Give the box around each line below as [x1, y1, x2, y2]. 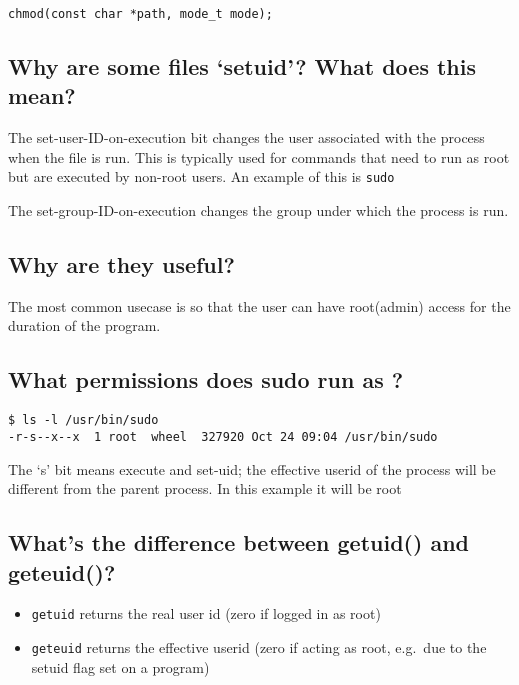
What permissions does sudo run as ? [8, 364, 404, 395]
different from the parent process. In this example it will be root [8, 478, 402, 499]
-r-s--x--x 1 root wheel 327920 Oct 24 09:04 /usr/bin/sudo [8, 429, 438, 444]
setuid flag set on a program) [31, 656, 210, 677]
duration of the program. [8, 315, 161, 336]
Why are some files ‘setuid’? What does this [8, 51, 477, 82]
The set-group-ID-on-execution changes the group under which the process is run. [8, 200, 509, 221]
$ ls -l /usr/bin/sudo [8, 413, 159, 428]
